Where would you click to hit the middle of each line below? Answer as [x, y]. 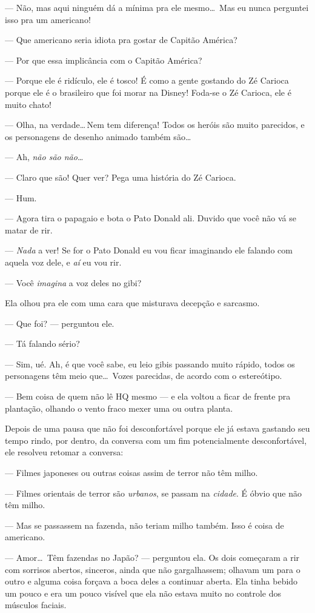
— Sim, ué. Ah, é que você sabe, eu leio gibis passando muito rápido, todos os [150, 363]
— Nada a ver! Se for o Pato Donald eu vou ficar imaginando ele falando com [149, 250]
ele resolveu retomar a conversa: [64, 452]
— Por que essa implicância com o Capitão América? [104, 60]
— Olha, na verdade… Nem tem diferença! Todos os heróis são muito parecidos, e [155, 125]
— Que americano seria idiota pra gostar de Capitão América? [121, 40]
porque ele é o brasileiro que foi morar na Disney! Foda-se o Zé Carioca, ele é [148, 92]
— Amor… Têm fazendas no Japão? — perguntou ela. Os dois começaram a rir [152, 557]
